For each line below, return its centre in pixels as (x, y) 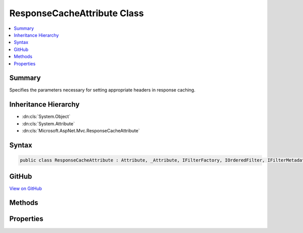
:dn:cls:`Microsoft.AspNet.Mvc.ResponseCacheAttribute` (81, 131)
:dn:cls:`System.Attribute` (48, 123)
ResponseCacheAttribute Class (77, 13)
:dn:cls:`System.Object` (46, 117)
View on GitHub (26, 188)
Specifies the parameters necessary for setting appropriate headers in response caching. (102, 90)
